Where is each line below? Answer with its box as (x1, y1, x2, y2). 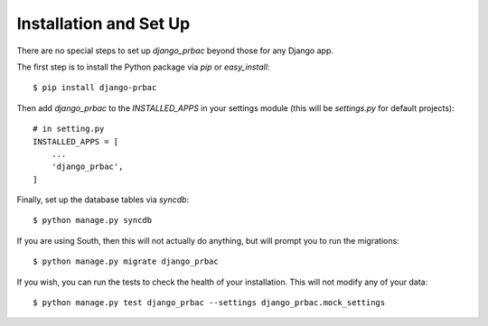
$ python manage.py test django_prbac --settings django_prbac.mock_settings (33, 298, 386, 308)
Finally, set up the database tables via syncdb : (16, 194, 190, 205)
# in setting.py (33, 124, 105, 135)
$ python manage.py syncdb (33, 215, 153, 226)
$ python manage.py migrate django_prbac (33, 256, 219, 266)
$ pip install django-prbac (33, 82, 157, 93)
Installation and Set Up (16, 14, 191, 33)
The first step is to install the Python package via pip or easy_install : (16, 61, 270, 72)
